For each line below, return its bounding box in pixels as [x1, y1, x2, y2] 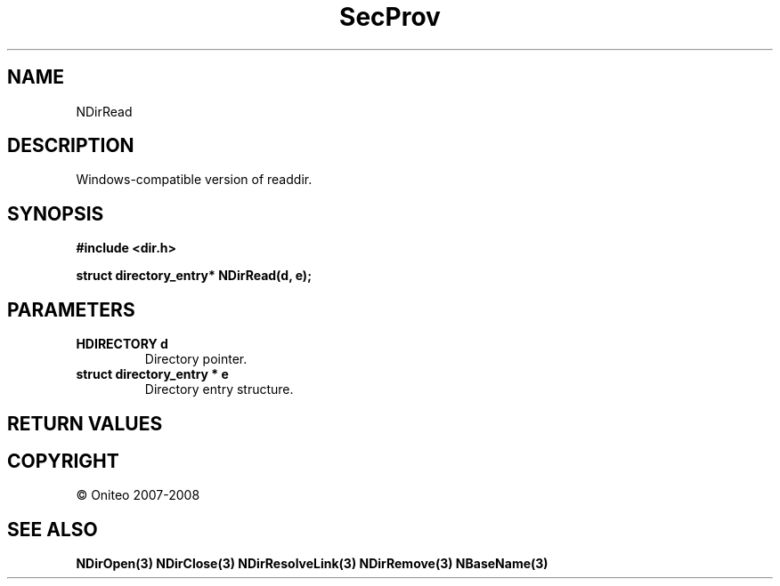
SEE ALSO [7, 518, 98, 541]
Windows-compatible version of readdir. [76, 172, 313, 188]
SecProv [339, 2, 441, 32]
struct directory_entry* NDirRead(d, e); [76, 268, 312, 284]
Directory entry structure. [144, 381, 294, 397]
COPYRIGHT [7, 449, 119, 472]
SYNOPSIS [7, 202, 104, 225]
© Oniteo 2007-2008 [76, 487, 200, 503]
